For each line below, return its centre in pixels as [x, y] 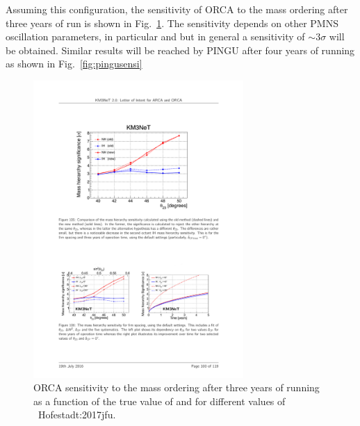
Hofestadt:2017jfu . [77, 415]
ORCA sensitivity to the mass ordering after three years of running [177, 387]
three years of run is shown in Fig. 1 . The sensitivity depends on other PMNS [172, 23]
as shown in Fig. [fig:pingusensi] [74, 64]
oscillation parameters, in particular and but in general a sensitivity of [155, 36]
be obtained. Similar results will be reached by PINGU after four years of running [180, 50]
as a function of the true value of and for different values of [159, 401]
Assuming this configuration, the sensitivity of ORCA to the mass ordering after [177, 9]
